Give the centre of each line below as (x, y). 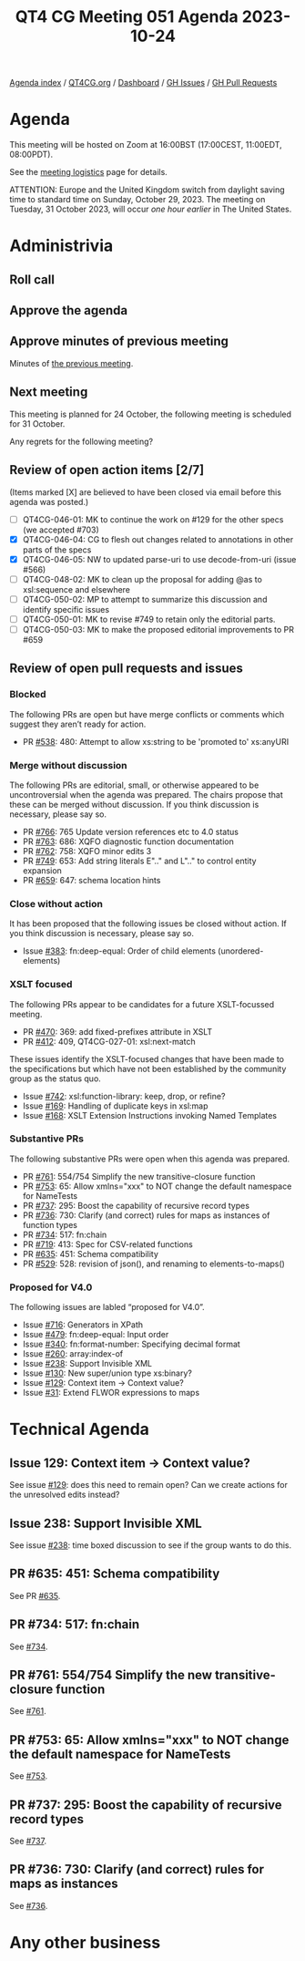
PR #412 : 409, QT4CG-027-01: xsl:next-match (109, 1041)
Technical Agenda (80, 1429)
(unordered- (241, 951)
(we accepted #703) (61, 530)
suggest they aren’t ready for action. (78, 724)
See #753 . (29, 1776)
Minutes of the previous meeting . (71, 363)
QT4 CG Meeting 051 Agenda (127, 17)
